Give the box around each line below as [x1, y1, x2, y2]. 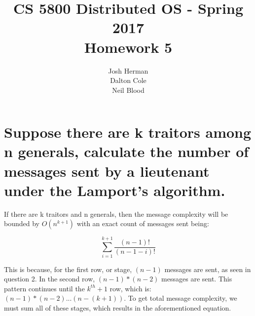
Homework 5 [84, 37, 173, 57]
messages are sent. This [161, 274, 232, 284]
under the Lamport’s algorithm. [4, 180, 225, 200]
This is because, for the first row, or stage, [4, 264, 132, 274]
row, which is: [109, 283, 151, 293]
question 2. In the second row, [4, 274, 95, 284]
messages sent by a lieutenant [4, 160, 210, 181]
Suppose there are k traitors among [4, 122, 252, 142]
